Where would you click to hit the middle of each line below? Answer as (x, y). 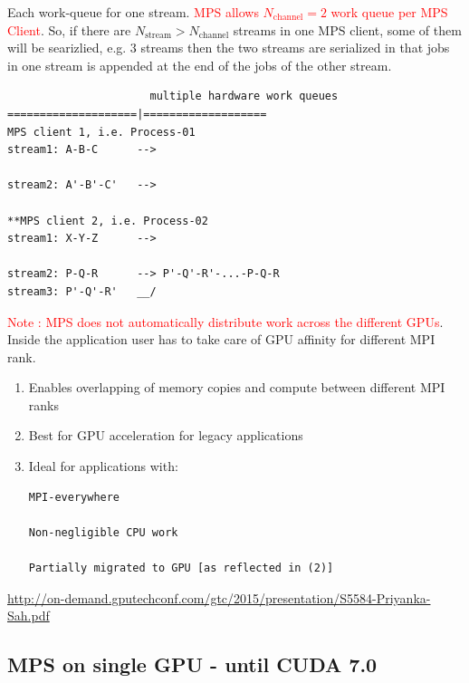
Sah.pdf (29, 616)
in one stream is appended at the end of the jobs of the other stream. (200, 65)
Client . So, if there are (69, 29)
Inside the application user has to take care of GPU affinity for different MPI (221, 339)
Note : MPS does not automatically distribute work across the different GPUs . (225, 321)
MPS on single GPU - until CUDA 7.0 (192, 664)
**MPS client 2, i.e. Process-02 (108, 221)
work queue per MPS (389, 12)
